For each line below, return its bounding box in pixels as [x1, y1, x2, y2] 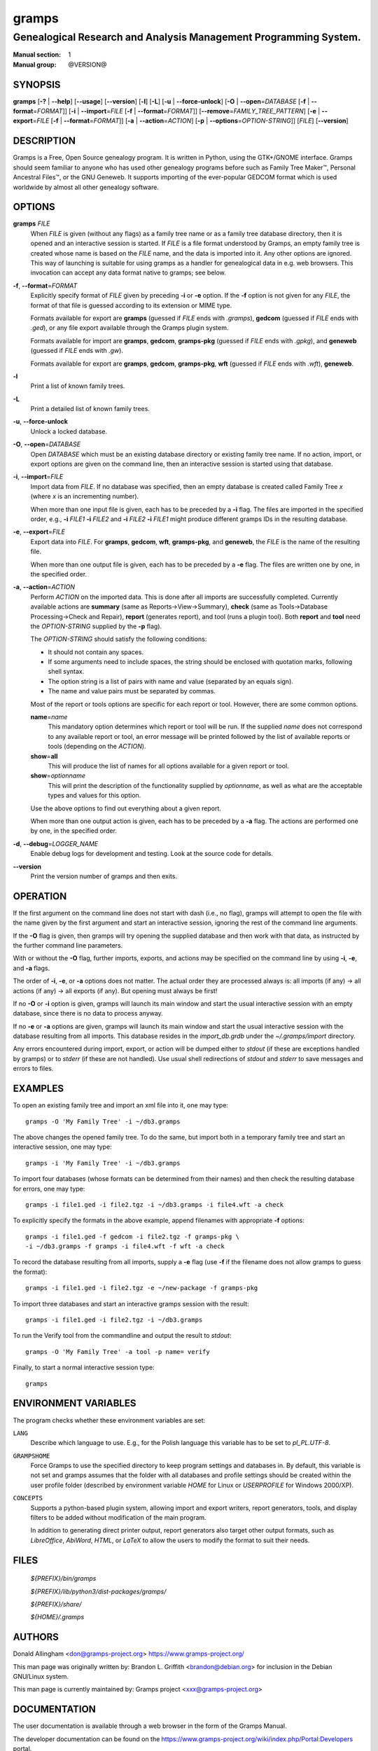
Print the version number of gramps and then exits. [30, 872, 178, 880]
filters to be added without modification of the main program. [30, 1514, 206, 1522]
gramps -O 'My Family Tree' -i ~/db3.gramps [25, 1117, 181, 1126]
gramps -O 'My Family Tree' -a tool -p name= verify [25, 1348, 210, 1355]
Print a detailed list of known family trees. [30, 405, 150, 413]
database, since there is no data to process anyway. [13, 1009, 164, 1018]
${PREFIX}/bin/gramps [30, 1574, 97, 1583]
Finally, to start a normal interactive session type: [13, 1363, 155, 1372]
